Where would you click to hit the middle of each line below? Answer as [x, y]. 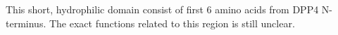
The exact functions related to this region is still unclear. [172, 23]
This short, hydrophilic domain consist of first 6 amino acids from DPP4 [162, 9]
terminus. [26, 23]
